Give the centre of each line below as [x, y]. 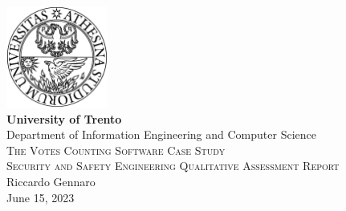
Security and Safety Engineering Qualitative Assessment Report [173, 166]
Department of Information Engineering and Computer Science [161, 134]
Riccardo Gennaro [51, 181]
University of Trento [64, 118]
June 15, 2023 [41, 197]
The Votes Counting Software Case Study [116, 150]
